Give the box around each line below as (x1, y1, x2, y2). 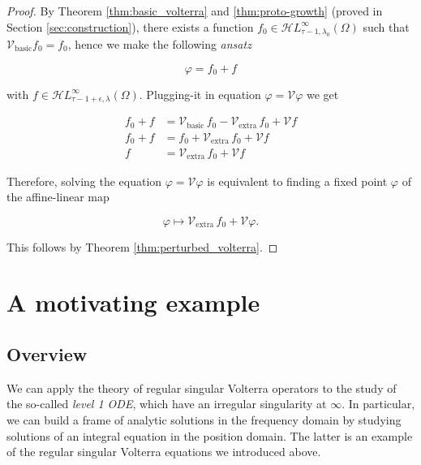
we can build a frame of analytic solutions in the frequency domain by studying (6, 411, 402, 428)
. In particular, (342, 395, 415, 412)
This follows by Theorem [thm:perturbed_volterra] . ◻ (6, 238, 278, 255)
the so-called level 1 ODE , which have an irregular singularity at (6, 395, 327, 412)
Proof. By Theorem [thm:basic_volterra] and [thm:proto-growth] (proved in (6, 2, 383, 19)
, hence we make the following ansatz (67, 36, 251, 52)
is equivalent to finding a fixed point (207, 172, 388, 189)
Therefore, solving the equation (6, 172, 162, 189)
